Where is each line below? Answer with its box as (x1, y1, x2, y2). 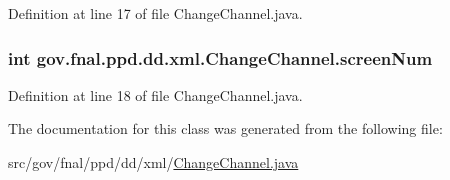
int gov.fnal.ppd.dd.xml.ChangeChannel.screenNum (8, 45, 433, 70)
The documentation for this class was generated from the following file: (8, 118, 443, 139)
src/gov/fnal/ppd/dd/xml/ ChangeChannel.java (8, 152, 299, 172)
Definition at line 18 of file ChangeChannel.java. (8, 84, 303, 105)
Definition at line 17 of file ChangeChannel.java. (8, 3, 303, 23)
